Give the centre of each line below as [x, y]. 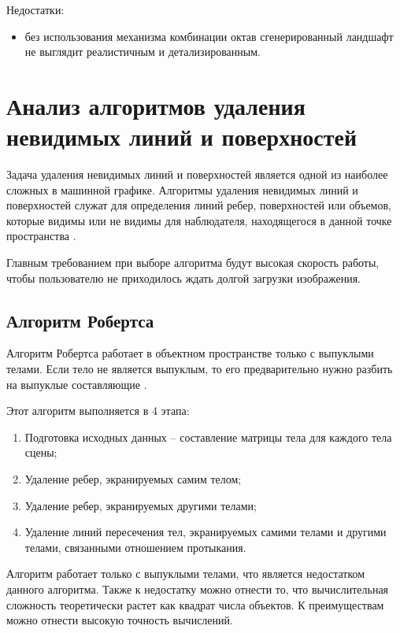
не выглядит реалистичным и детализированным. [143, 52]
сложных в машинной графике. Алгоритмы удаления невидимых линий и [182, 189]
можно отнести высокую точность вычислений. [120, 620]
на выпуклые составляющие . [77, 384]
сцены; [41, 452]
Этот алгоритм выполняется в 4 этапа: [98, 411]
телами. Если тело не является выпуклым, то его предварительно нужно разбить [200, 369]
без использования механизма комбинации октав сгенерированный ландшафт [209, 36]
